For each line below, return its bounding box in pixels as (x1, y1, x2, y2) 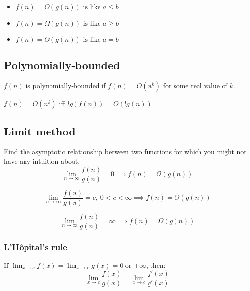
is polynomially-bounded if (25, 80, 106, 91)
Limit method (4, 123, 75, 138)
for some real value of (163, 80, 227, 91)
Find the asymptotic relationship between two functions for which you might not (4, 146, 247, 157)
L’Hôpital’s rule (4, 240, 67, 253)
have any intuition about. (4, 156, 80, 166)
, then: (146, 260, 166, 270)
